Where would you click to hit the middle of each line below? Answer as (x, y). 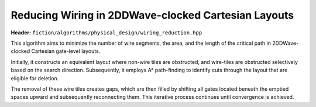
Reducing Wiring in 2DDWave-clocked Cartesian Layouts (152, 15)
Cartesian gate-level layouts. (66, 51)
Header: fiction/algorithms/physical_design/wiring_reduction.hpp (107, 33)
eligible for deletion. (35, 78)
